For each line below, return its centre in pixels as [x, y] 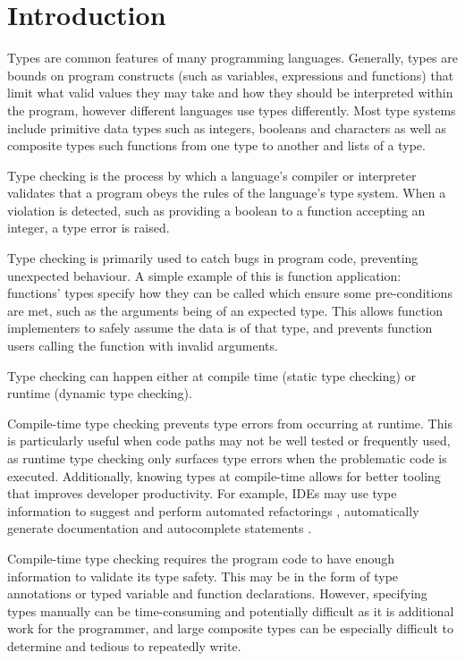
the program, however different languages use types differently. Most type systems [232, 110]
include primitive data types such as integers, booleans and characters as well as [227, 127]
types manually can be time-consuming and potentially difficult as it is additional [231, 610]
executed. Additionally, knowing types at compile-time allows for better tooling [224, 475]
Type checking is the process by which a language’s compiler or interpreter [212, 175]
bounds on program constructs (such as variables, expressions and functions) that [231, 75]
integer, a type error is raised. [89, 228]
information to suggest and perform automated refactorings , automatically [213, 510]
